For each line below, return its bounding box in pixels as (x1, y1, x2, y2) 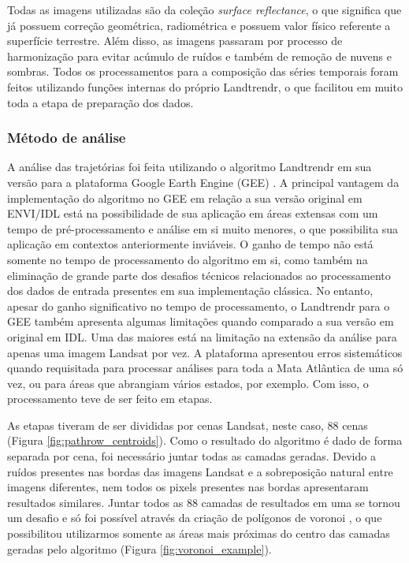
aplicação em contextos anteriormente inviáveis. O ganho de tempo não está (7, 236, 374, 252)
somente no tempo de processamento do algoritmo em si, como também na (7, 251, 368, 267)
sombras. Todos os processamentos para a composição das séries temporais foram (7, 63, 399, 80)
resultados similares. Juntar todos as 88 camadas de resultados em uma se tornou (7, 494, 400, 510)
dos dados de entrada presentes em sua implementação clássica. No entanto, (7, 282, 374, 299)
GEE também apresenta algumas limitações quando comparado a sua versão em (7, 313, 394, 330)
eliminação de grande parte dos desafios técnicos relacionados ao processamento (7, 267, 391, 283)
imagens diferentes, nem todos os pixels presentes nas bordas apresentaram (7, 479, 369, 495)
